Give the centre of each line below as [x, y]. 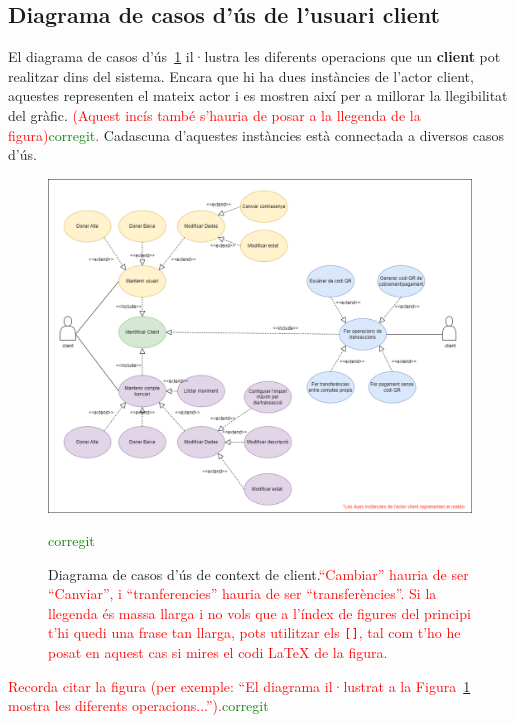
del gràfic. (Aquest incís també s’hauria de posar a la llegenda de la [214, 114]
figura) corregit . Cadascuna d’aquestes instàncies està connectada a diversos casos [256, 134]
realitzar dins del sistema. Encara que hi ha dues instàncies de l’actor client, [241, 75]
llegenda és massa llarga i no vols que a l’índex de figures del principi [259, 612]
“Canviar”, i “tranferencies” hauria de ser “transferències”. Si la [242, 593]
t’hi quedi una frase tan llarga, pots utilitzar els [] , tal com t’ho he [254, 632]
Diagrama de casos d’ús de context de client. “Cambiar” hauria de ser [258, 573]
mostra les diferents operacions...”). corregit [138, 705]
